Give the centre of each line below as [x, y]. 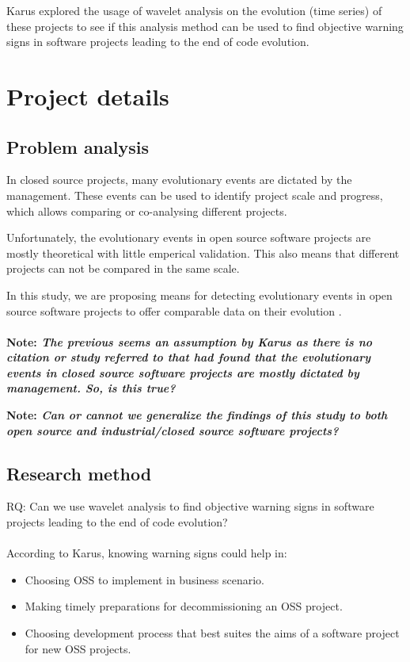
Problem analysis [78, 146]
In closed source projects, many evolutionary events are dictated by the [179, 180]
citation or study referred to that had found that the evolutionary [189, 357]
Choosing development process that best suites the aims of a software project [212, 633]
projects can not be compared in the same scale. [123, 268]
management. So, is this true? [91, 388]
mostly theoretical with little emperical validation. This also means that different [203, 253]
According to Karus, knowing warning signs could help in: [147, 553]
